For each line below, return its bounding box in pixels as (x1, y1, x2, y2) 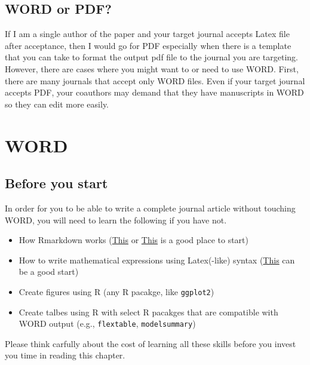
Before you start (5, 174, 108, 192)
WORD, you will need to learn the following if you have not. (5, 213, 227, 226)
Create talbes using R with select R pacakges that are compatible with (19, 305, 278, 318)
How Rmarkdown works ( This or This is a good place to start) (19, 234, 248, 246)
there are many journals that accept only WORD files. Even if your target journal (5, 74, 305, 87)
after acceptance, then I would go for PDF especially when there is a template (5, 39, 291, 51)
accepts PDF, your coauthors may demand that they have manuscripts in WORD (5, 86, 304, 99)
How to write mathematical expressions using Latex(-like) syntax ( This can (19, 253, 295, 266)
